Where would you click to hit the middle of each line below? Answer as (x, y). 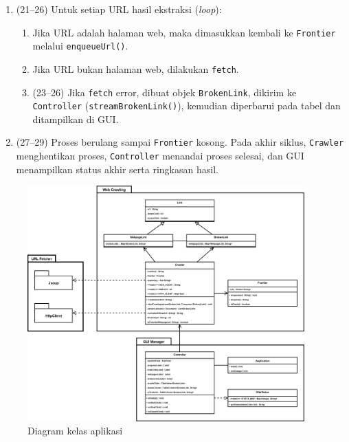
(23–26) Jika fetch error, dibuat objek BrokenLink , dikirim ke (165, 92)
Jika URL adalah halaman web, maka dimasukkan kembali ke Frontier (184, 32)
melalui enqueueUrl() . (80, 46)
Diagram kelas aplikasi (75, 431)
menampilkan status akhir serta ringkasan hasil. (117, 169)
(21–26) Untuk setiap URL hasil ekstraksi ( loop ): (119, 9)
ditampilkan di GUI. (76, 119)
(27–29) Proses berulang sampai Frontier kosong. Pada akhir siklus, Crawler (180, 142)
